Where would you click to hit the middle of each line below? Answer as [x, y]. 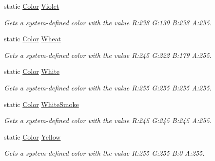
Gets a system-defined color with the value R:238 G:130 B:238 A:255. [108, 22]
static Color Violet [32, 6]
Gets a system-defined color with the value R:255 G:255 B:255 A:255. [108, 87]
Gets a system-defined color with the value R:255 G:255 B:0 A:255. [104, 153]
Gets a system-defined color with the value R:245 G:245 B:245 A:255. [108, 120]
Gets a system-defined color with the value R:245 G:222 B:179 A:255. [108, 55]
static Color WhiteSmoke [41, 104]
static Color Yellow [32, 136]
